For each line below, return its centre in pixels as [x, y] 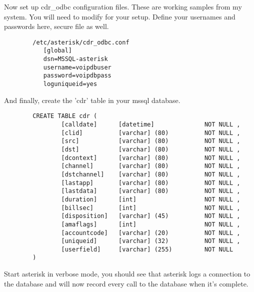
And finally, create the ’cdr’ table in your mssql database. [92, 100]
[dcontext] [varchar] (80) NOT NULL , [151, 158]
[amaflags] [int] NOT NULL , [151, 224]
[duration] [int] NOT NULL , [151, 199]
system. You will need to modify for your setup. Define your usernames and [120, 16]
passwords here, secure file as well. [56, 26]
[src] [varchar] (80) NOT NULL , [151, 141]
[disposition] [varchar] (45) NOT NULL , [151, 216]
